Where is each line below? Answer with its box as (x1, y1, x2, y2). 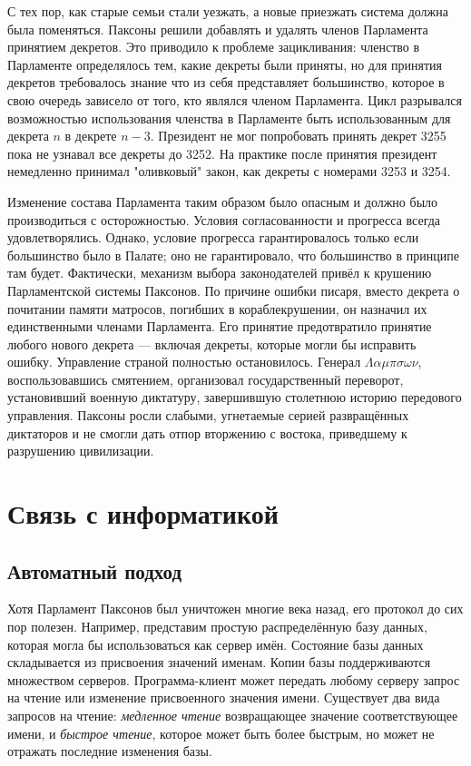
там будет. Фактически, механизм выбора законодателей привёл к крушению (7, 263, 432, 282)
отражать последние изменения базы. (7, 741, 212, 761)
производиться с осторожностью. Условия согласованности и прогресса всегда (7, 210, 441, 229)
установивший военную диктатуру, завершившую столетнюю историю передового (7, 388, 462, 407)
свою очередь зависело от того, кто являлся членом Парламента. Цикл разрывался (7, 90, 462, 109)
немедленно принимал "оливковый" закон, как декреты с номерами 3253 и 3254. (7, 162, 451, 181)
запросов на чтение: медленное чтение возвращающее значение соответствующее (7, 705, 458, 724)
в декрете (64, 126, 117, 145)
